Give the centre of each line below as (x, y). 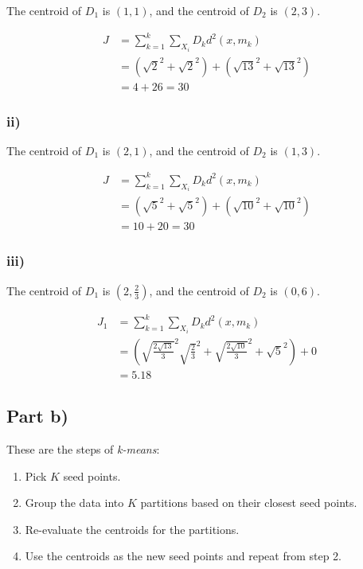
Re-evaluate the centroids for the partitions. (132, 529)
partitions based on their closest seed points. (249, 503)
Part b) (37, 416)
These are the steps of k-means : (83, 448)
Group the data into (74, 503)
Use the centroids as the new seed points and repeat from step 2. (183, 556)
